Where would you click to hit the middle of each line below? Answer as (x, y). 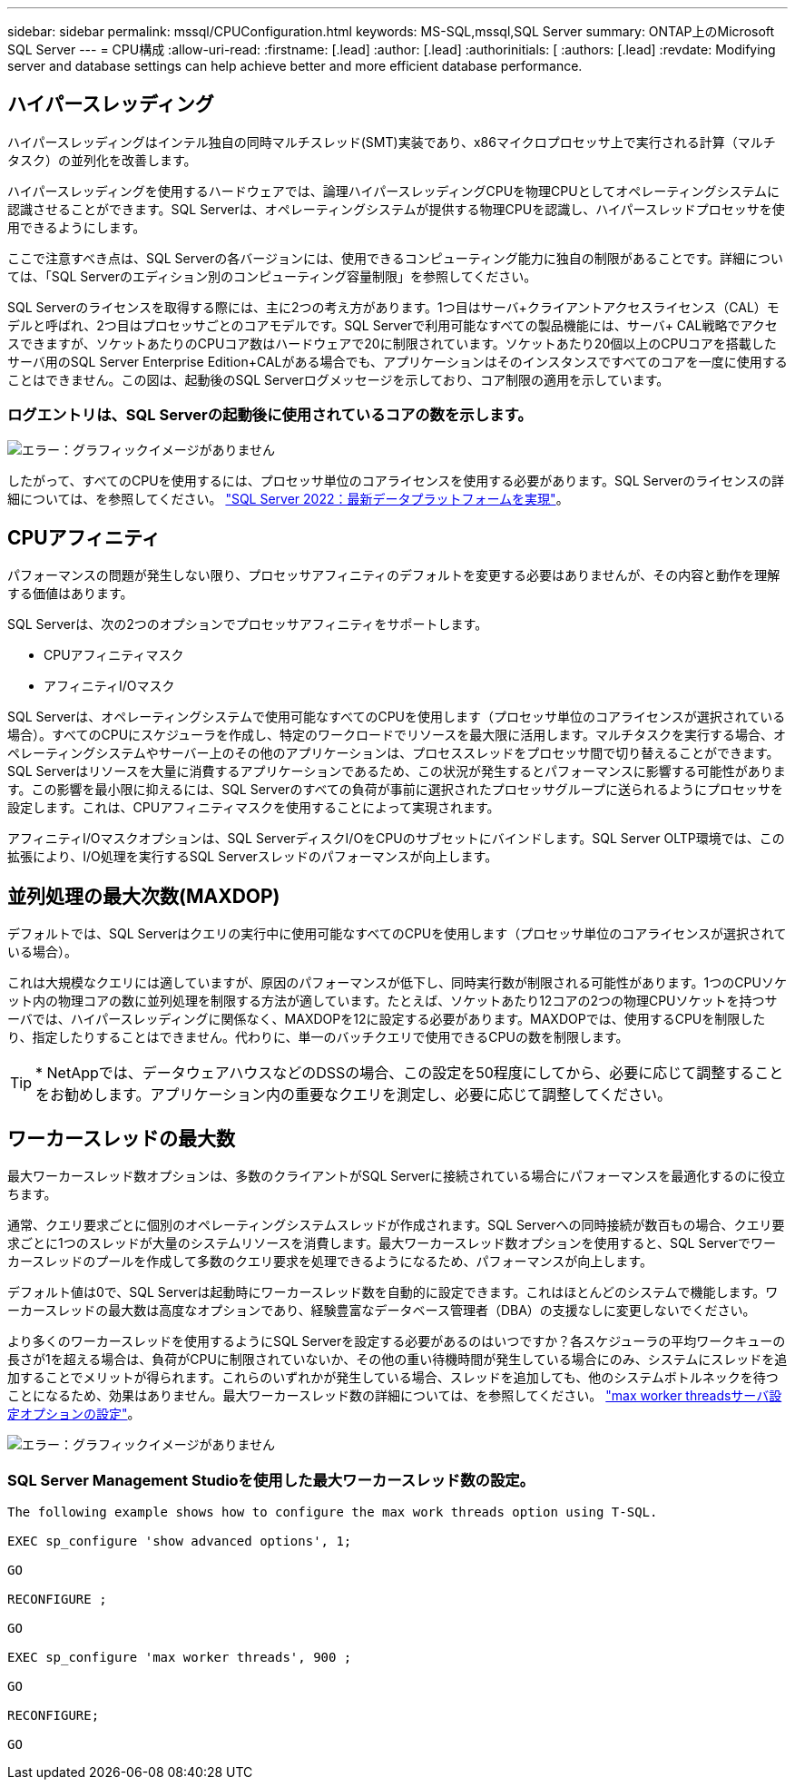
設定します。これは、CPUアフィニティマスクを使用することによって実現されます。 (254, 808)
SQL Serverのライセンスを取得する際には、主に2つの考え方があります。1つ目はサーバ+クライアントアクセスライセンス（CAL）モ (393, 307)
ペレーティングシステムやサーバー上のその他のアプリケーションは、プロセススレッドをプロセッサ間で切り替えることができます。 (393, 753)
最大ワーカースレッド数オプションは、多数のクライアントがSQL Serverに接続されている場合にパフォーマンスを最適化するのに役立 (397, 1176)
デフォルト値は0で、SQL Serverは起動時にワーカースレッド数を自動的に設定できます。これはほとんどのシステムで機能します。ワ (393, 1292)
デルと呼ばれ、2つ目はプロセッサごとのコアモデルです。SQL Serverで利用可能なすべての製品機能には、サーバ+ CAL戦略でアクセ (393, 325)
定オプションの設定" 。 (74, 1414)
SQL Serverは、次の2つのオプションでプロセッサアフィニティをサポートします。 (248, 624)
